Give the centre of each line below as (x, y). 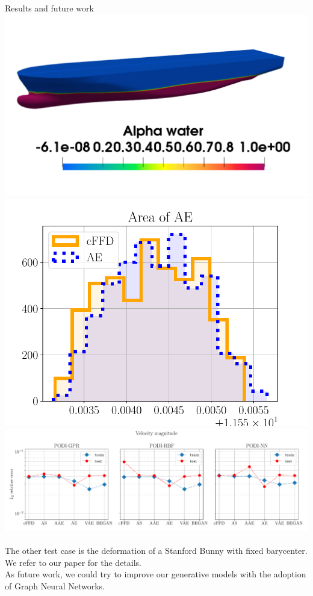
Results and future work (49, 8)
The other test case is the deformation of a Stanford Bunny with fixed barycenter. (156, 550)
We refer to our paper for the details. (73, 562)
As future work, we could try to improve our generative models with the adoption (156, 574)
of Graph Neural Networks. (55, 585)
